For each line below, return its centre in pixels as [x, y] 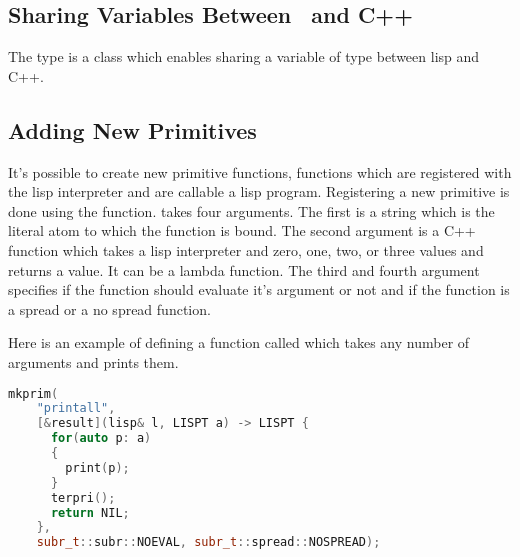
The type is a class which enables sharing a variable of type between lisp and [244, 56]
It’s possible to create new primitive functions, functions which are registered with [260, 171]
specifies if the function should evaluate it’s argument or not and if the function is [259, 289]
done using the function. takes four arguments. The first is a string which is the [251, 210]
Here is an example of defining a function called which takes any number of [239, 342]
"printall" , [76, 408]
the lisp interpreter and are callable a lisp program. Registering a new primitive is [259, 191]
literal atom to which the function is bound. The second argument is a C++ [242, 230]
